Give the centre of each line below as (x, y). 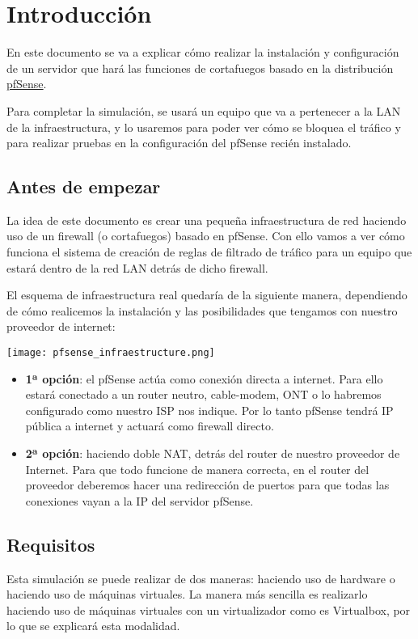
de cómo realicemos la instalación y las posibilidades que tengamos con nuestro (202, 310)
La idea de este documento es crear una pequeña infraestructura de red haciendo (207, 220)
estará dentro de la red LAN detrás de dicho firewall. (137, 267)
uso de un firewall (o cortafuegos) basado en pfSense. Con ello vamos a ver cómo (206, 236)
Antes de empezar (84, 186)
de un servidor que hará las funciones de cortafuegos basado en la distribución (200, 68)
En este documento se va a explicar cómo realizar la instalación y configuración (203, 52)
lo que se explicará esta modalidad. (93, 626)
